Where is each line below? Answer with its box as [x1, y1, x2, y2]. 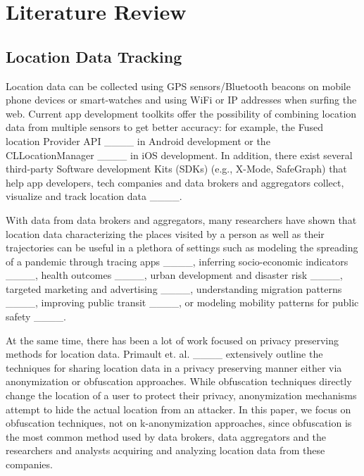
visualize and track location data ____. [6, 189, 182, 203]
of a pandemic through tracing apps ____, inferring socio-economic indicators [6, 253, 349, 268]
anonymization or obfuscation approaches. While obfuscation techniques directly [6, 374, 352, 389]
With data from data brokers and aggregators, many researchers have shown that [6, 212, 357, 227]
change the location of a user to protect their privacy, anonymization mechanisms [6, 388, 357, 403]
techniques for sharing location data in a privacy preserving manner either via [6, 360, 342, 375]
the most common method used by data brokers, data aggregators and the [6, 429, 327, 444]
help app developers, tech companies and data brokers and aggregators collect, [6, 175, 344, 189]
